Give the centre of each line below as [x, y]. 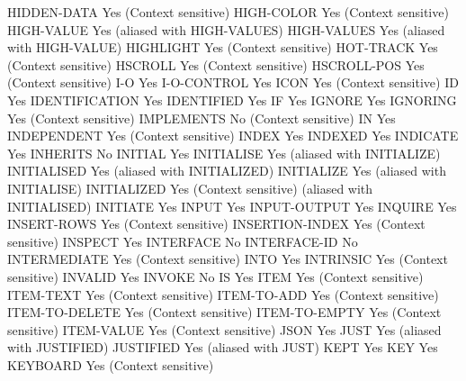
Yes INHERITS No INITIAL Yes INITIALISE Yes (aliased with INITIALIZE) [224, 153]
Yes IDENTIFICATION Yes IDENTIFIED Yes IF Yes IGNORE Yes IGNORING [232, 100]
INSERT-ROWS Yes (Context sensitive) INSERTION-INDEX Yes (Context [216, 224]
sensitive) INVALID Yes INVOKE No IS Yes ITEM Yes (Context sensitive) [215, 276]
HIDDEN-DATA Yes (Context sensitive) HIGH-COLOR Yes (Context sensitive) [228, 12]
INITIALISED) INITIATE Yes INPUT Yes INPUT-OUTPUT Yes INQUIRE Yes [232, 206]
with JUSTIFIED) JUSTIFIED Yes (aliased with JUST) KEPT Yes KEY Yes [223, 347]
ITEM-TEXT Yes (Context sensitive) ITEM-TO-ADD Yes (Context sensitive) [223, 294]
